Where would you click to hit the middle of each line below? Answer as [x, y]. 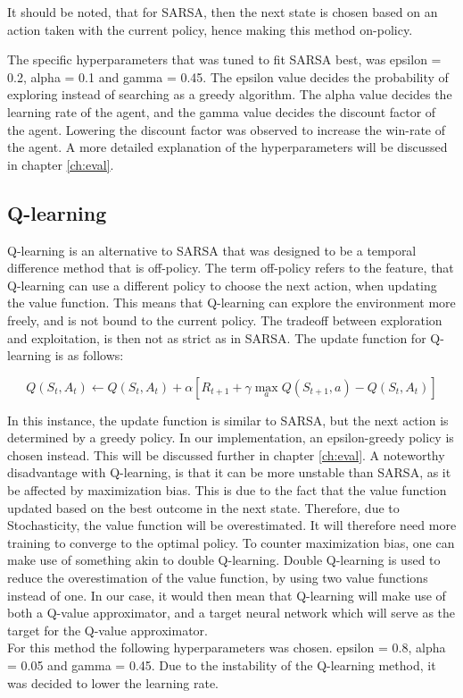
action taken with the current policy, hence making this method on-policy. [210, 29]
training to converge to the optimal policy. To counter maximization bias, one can [231, 542]
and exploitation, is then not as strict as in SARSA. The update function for [217, 337]
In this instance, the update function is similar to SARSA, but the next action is [228, 420]
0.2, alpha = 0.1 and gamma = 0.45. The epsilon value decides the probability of [228, 76]
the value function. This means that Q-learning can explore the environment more [231, 303]
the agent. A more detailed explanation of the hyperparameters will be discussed [227, 147]
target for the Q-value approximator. [107, 630]
